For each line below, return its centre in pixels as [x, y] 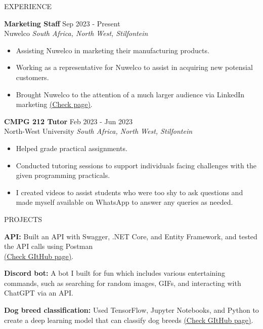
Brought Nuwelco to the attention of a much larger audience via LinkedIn [130, 94]
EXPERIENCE [28, 6]
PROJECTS [23, 219]
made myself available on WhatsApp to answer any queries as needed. [124, 202]
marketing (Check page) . [54, 104]
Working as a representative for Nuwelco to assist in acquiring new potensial [134, 67]
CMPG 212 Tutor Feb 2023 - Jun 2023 [68, 121]
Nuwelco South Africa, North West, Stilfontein [76, 33]
